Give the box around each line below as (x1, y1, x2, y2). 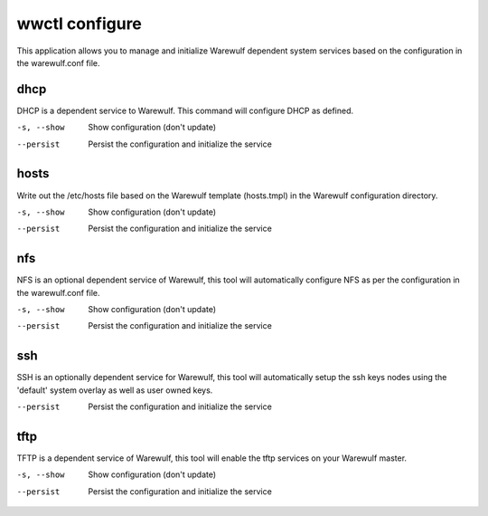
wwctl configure (16, 14, 142, 33)
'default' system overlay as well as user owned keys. (16, 385, 213, 396)
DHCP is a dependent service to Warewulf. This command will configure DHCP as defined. (16, 105, 354, 116)
